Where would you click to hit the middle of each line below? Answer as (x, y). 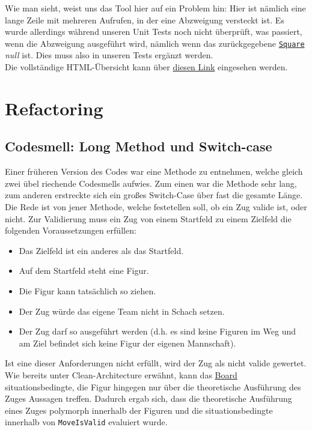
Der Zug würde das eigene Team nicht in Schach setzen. (122, 311)
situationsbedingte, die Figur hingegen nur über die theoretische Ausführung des (153, 386)
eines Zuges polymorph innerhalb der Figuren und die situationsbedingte (139, 410)
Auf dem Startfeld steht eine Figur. (84, 271)
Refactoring (54, 108)
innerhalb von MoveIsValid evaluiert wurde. (86, 422)
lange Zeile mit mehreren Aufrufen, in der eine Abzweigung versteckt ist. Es (145, 20)
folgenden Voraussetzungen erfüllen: (71, 230)
